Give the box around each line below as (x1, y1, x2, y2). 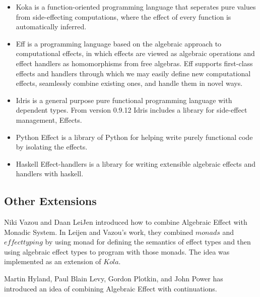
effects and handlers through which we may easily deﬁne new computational (16, 68, 251, 78)
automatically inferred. (16, 21, 87, 32)
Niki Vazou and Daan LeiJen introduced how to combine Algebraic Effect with (4, 217, 247, 227)
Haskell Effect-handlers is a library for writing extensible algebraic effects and (16, 158, 256, 169)
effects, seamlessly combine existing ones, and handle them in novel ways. (16, 78, 243, 88)
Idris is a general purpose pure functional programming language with (16, 94, 232, 105)
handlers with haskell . (16, 168, 84, 179)
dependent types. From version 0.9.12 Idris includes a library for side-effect (16, 105, 247, 115)
